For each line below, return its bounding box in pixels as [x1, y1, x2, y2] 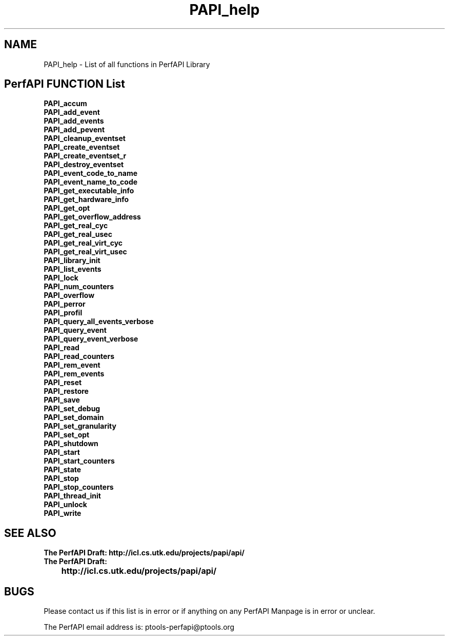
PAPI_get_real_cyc [44, 221, 108, 230]
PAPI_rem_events [44, 369, 105, 378]
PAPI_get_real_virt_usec [44, 247, 127, 256]
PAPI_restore [44, 387, 89, 396]
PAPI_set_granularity [44, 422, 116, 431]
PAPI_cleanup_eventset [44, 134, 126, 143]
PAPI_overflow [44, 291, 95, 300]
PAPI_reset [44, 378, 82, 387]
